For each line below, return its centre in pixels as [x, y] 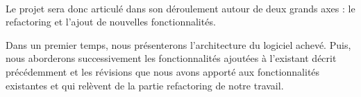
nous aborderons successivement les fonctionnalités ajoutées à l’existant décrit [171, 58]
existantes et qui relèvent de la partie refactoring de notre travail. [145, 85]
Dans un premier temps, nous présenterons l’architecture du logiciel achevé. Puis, [178, 44]
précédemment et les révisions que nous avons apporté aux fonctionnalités [163, 71]
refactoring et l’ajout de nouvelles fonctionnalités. [111, 22]
